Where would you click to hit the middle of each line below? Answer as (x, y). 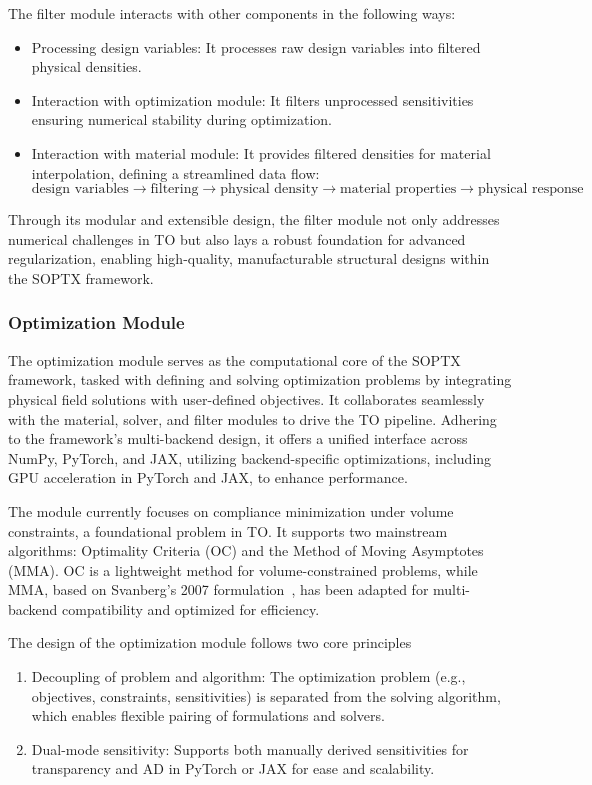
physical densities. (86, 66)
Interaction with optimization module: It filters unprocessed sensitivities (252, 99)
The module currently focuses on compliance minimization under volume (231, 510)
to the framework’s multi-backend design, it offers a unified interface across (238, 438)
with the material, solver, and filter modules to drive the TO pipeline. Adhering (252, 418)
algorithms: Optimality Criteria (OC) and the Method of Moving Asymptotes (246, 550)
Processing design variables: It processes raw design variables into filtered (256, 46)
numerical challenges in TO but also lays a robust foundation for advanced (237, 238)
